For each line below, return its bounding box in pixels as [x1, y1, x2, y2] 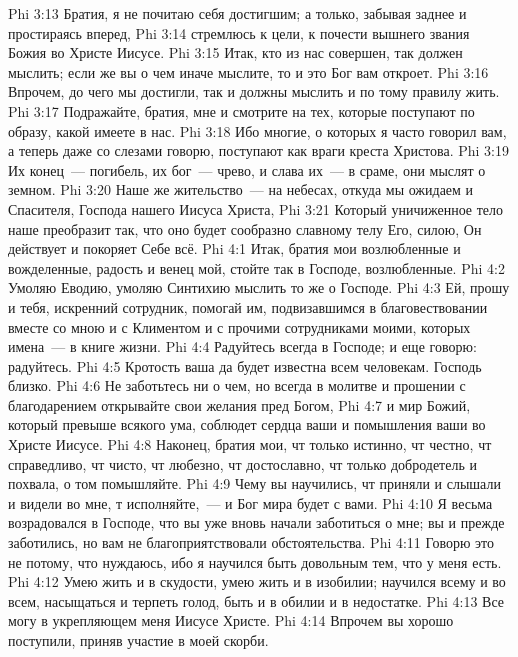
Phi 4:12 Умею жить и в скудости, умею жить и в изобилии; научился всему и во [8, 571, 506, 592]
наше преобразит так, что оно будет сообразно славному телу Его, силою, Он [8, 218, 482, 239]
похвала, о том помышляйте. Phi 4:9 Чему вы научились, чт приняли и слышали [8, 473, 501, 494]
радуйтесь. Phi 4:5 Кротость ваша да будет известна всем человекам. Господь [8, 355, 482, 376]
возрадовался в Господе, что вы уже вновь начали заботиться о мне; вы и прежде [8, 512, 505, 533]
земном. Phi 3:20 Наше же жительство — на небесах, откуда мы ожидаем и [8, 179, 474, 200]
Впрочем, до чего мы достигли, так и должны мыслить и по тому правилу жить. [8, 81, 500, 102]
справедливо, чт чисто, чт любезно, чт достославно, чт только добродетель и [8, 453, 477, 474]
